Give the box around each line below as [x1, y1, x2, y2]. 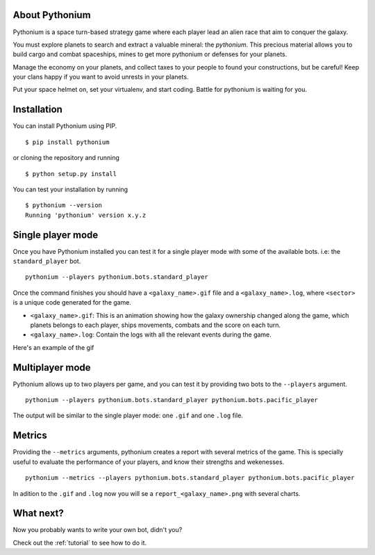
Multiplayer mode [12, 362, 91, 373]
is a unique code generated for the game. [12, 298, 132, 307]
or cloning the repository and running [12, 154, 119, 162]
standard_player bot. [12, 257, 81, 266]
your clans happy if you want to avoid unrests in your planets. [12, 73, 189, 81]
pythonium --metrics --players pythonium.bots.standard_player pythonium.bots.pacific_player [25, 474, 355, 482]
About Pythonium [12, 9, 91, 21]
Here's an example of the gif [12, 343, 94, 351]
